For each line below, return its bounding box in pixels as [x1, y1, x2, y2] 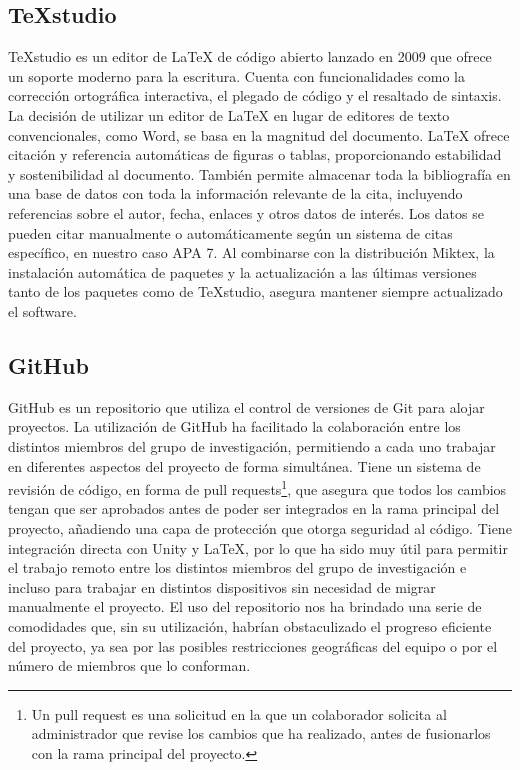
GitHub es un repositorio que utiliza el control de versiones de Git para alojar [8, 396, 485, 417]
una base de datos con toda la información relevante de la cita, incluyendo [8, 183, 463, 204]
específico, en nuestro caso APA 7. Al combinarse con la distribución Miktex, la [8, 242, 495, 263]
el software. [8, 300, 77, 321]
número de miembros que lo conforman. [8, 655, 251, 676]
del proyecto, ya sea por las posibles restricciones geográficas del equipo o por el [8, 635, 498, 656]
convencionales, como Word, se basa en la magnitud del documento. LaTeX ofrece [8, 124, 510, 145]
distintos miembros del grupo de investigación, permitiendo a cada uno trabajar [8, 435, 496, 456]
